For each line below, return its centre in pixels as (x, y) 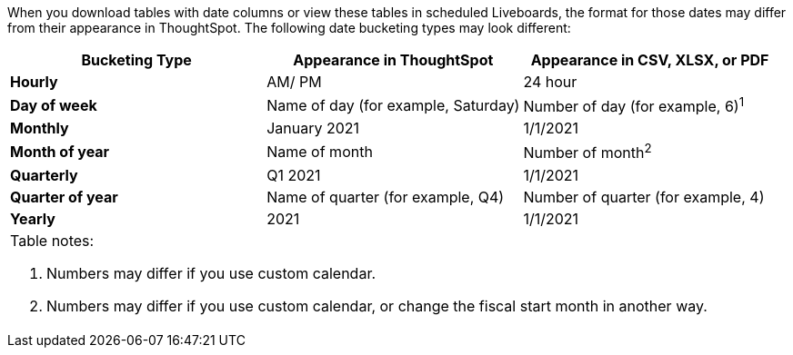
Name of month (320, 151)
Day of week (54, 105)
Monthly (40, 128)
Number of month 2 (587, 152)
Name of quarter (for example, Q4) (386, 197)
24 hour (550, 82)
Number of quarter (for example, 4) (644, 197)
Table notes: (52, 240)
